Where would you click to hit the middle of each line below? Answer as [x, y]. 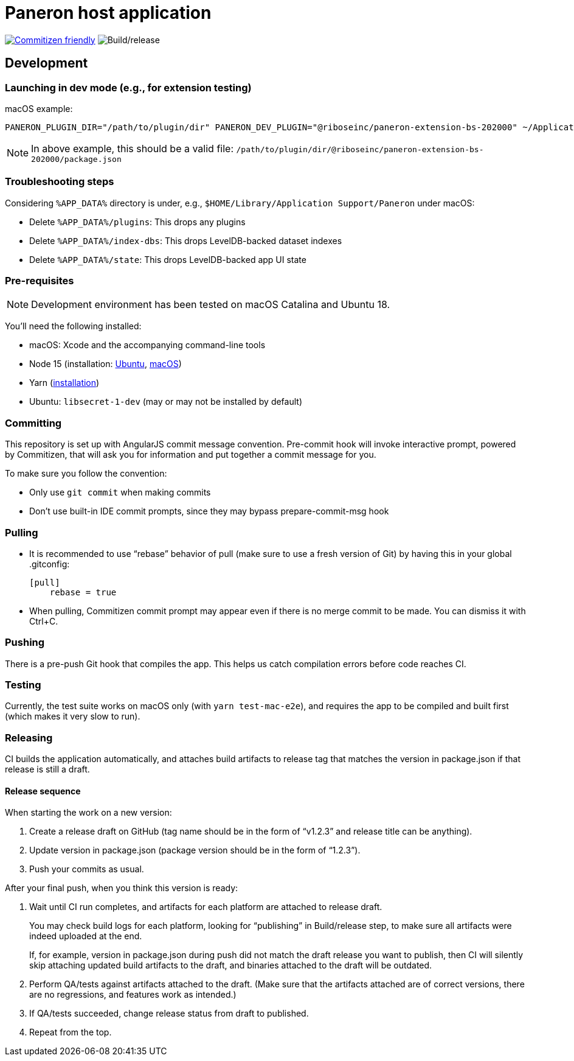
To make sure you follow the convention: [86, 474]
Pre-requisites [40, 281]
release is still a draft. [47, 769]
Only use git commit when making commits [120, 492]
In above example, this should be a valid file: [133, 148]
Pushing [25, 643]
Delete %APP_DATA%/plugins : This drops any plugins [137, 222]
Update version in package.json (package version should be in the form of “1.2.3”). [195, 850]
